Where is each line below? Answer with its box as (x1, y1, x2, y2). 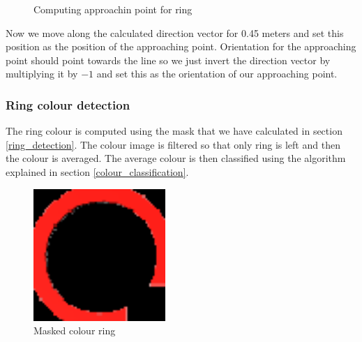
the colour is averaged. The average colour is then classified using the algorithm (6, 151, 346, 165)
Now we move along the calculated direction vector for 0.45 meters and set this (6, 25, 344, 40)
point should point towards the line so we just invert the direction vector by (6, 52, 331, 67)
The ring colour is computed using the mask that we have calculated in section (6, 124, 342, 138)
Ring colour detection (6, 96, 130, 113)
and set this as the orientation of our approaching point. (96, 66, 338, 81)
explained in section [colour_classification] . (6, 164, 189, 179)
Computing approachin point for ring (33, 2, 193, 16)
